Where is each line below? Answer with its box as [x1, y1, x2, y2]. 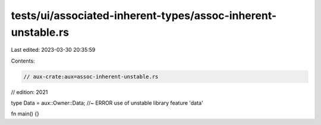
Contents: [11, 57, 35, 64]
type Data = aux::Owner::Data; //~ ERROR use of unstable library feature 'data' [11, 99, 203, 107]
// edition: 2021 [11, 88, 48, 95]
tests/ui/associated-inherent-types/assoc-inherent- [11, 9, 277, 22]
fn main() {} [11, 110, 40, 117]
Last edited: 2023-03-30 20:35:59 [11, 46, 96, 54]
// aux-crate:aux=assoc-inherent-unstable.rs [23, 73, 159, 80]
